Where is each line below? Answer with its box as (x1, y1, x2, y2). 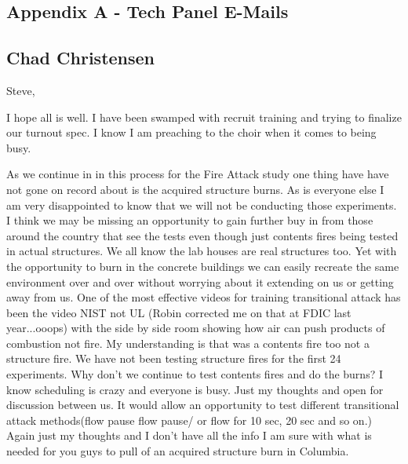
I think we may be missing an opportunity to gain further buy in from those (6, 212, 373, 228)
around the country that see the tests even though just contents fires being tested (6, 227, 399, 243)
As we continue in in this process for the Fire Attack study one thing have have (6, 166, 389, 182)
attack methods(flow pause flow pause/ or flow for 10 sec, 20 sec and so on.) (6, 411, 372, 428)
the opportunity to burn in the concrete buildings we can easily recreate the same (6, 258, 399, 274)
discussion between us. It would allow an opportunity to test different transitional (6, 396, 399, 413)
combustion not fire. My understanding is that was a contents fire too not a (6, 334, 370, 351)
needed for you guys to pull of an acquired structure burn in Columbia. (6, 443, 349, 459)
